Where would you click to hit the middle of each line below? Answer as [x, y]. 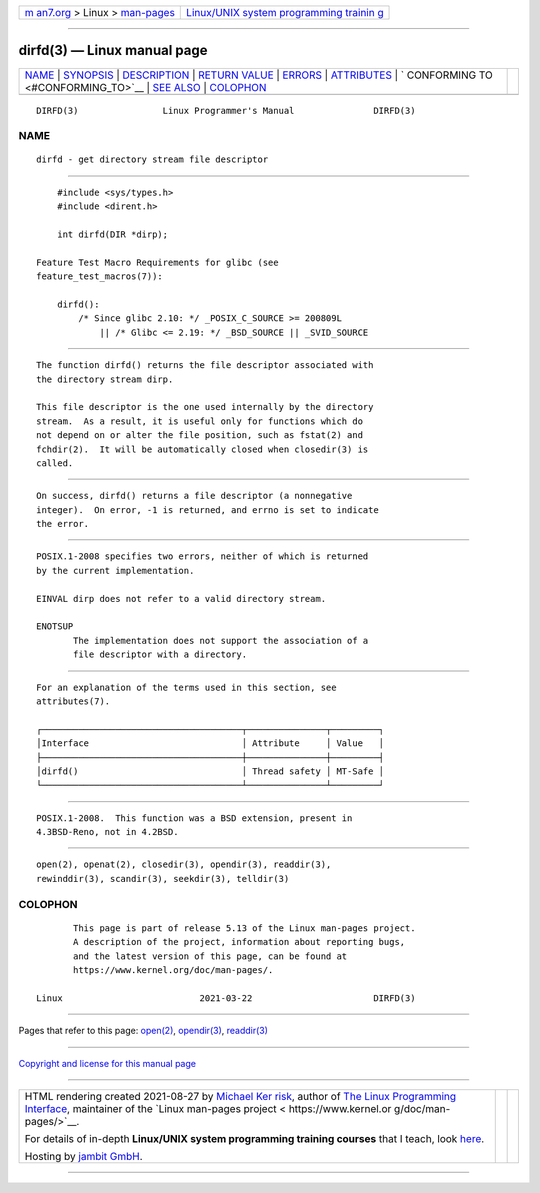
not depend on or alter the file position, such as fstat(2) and [200, 435]
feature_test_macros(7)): [100, 276]
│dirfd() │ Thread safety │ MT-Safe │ [210, 771]
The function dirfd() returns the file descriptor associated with [205, 365]
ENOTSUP [55, 626]
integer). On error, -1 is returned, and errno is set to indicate [207, 509]
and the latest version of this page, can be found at [210, 956]
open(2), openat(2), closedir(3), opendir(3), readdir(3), [184, 864]
